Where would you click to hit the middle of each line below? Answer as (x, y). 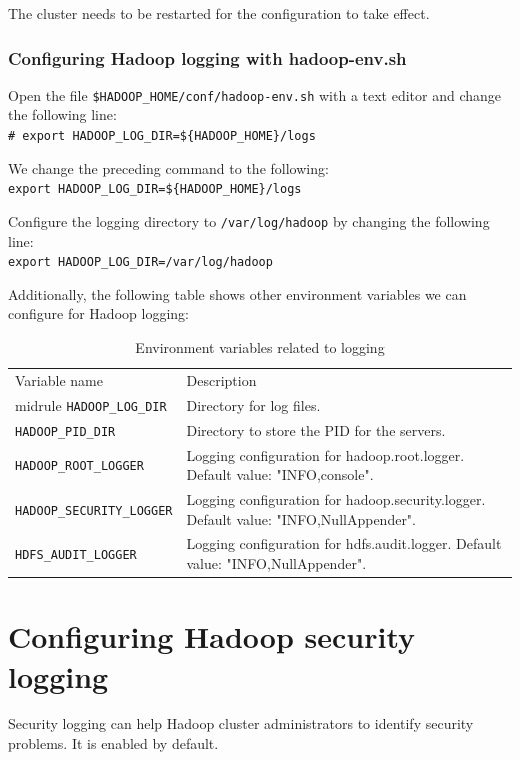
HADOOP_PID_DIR (65, 431)
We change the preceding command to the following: (168, 167)
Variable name (59, 379)
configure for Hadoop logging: (98, 313)
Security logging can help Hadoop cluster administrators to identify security (241, 723)
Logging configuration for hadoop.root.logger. (325, 454)
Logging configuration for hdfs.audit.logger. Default (344, 543)
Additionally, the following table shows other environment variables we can (237, 293)
